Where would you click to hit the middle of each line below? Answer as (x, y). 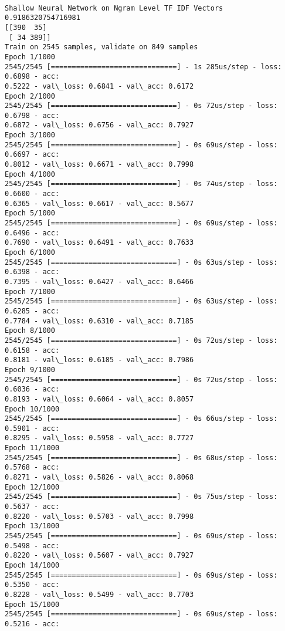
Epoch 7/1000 (30, 291)
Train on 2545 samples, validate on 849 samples (101, 47)
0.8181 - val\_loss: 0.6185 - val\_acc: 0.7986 (99, 360)
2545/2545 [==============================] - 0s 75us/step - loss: (141, 497)
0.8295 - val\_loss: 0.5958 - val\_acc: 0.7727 (99, 438)
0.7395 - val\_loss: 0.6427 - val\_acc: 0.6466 (99, 281)
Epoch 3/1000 (30, 135)
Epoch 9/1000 (30, 370)
